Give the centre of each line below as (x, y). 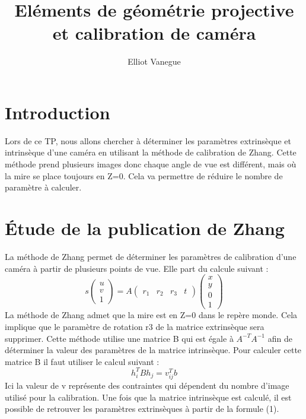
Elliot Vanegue (154, 61)
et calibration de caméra (154, 33)
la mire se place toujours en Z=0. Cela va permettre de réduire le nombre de (144, 175)
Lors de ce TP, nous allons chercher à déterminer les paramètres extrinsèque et (148, 140)
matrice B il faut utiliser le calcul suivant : (82, 361)
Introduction (58, 112)
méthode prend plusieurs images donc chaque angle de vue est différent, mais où (151, 164)
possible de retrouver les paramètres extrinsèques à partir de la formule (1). (142, 409)
